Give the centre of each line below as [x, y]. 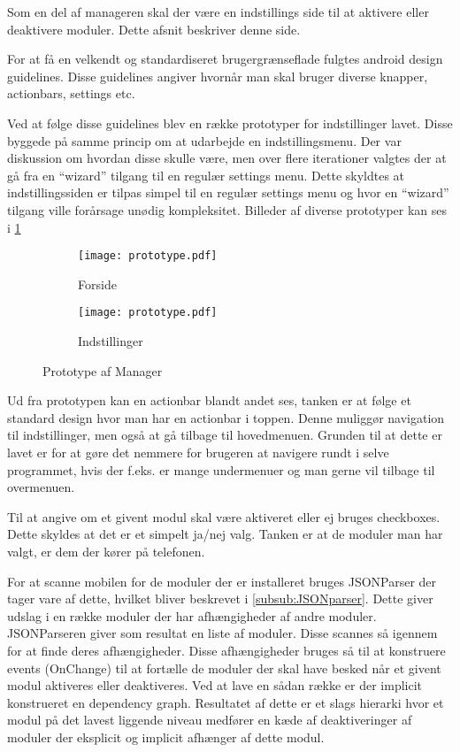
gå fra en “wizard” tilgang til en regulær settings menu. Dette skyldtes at [206, 175]
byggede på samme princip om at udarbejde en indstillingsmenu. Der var [204, 140]
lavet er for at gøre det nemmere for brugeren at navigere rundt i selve [198, 452]
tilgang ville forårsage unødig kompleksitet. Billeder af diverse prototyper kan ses [227, 209]
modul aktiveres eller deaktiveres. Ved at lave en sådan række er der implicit [215, 685]
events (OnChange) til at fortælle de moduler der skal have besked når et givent [224, 668]
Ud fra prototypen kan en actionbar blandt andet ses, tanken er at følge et [209, 400]
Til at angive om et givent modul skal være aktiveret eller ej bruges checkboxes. [224, 516]
